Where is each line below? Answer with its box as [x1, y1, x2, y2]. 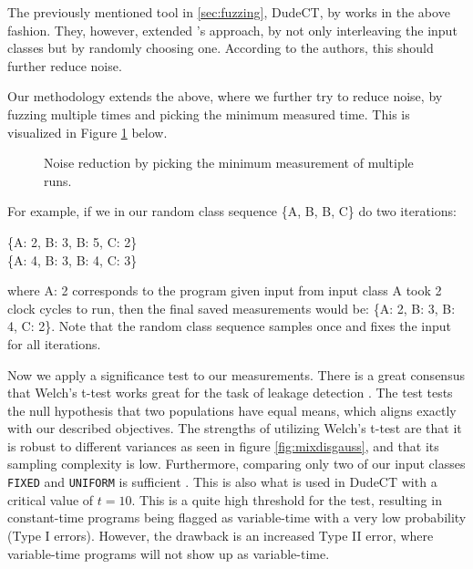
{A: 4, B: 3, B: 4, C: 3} [7, 250, 138, 269]
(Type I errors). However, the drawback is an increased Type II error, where [7, 525, 434, 544]
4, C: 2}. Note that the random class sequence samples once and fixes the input [7, 316, 451, 336]
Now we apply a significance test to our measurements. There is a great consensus [7, 365, 465, 384]
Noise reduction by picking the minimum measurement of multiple [44, 153, 414, 172]
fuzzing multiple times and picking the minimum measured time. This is [7, 104, 410, 123]
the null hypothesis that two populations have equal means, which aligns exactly [7, 400, 457, 419]
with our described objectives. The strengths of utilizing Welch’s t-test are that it [7, 419, 462, 438]
